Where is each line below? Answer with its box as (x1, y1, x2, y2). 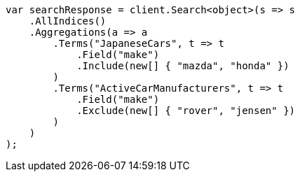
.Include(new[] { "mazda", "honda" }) (76, 60, 289, 71)
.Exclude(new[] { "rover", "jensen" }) (76, 105, 296, 116)
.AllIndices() (29, 15, 107, 27)
